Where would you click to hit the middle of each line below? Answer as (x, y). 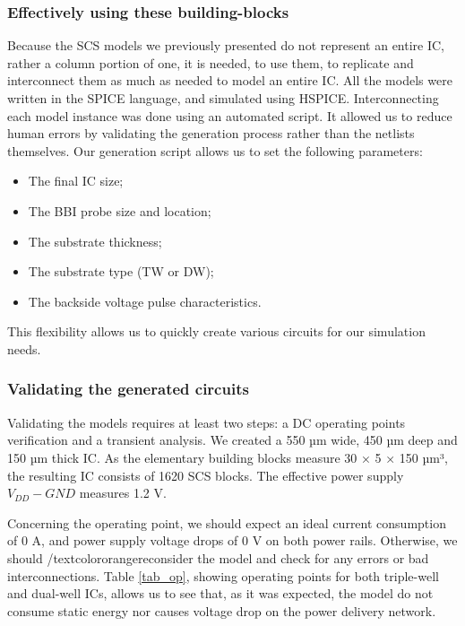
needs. (24, 348)
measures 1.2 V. (123, 493)
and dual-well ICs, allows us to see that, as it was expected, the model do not (220, 593)
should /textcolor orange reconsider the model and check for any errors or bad (218, 557)
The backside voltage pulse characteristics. (145, 301)
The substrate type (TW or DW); (121, 271)
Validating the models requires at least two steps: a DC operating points (207, 422)
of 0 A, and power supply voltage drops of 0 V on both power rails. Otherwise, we (232, 540)
